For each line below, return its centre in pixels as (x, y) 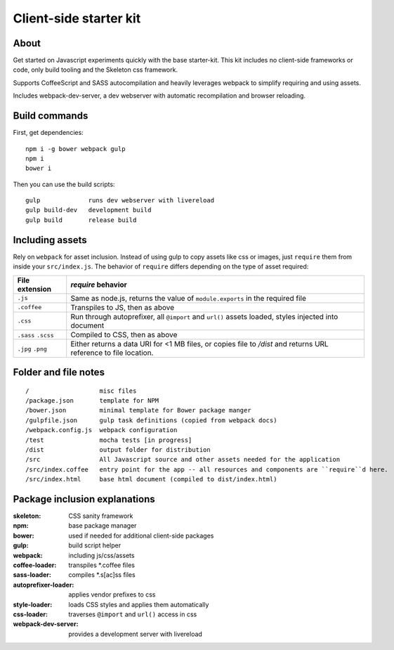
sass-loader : (32, 575)
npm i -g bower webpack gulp (75, 149)
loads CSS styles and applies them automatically (139, 604)
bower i (39, 168)
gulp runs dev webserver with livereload (120, 201)
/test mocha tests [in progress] (109, 440)
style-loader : (33, 604)
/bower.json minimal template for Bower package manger (139, 410)
